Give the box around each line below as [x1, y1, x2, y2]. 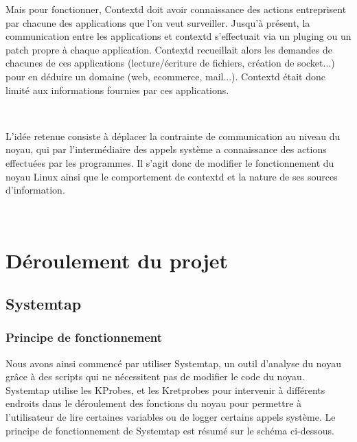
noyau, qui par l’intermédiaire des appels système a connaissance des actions [5, 142, 327, 156]
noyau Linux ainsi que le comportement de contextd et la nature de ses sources [5, 169, 338, 183]
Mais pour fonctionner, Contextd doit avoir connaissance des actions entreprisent [5, 2, 347, 16]
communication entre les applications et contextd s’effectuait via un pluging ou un [5, 29, 352, 43]
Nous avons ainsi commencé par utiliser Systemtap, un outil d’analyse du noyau [5, 356, 341, 370]
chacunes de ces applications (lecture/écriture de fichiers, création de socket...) [5, 56, 335, 70]
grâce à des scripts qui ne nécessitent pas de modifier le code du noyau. [5, 369, 305, 384]
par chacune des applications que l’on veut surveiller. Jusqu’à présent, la [5, 15, 310, 30]
